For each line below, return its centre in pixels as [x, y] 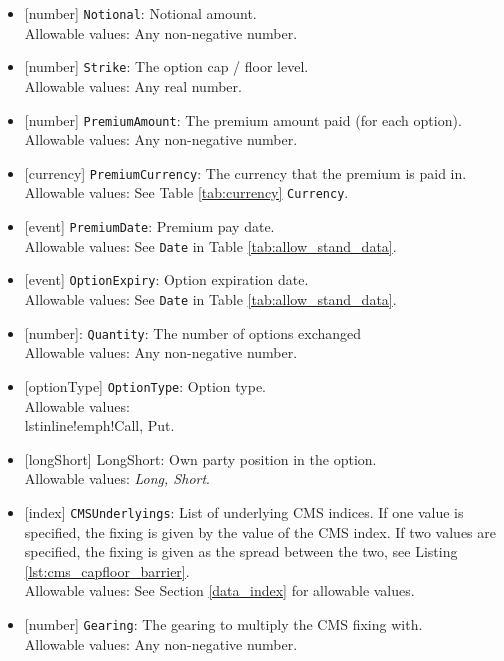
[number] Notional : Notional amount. [140, 13]
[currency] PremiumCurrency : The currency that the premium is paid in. [245, 172]
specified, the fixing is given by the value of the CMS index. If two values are [260, 531]
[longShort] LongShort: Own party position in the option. [200, 458]
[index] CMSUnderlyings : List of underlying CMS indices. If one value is [244, 511]
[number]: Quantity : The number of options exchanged [193, 332]
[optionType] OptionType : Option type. [145, 385]
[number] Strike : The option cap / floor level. [166, 66]
